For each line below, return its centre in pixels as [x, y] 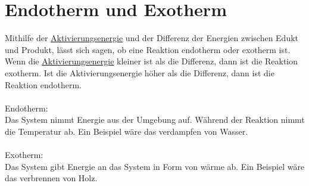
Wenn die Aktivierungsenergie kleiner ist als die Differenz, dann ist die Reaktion [152, 61]
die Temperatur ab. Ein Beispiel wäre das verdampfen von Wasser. [127, 131]
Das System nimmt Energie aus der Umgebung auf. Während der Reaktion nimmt [155, 120]
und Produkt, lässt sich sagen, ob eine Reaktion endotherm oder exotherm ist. [148, 49]
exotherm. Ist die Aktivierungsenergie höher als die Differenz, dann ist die [140, 72]
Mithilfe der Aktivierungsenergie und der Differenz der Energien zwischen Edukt [152, 38]
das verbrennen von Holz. [51, 178]
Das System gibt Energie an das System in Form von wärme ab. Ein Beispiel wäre [155, 166]
